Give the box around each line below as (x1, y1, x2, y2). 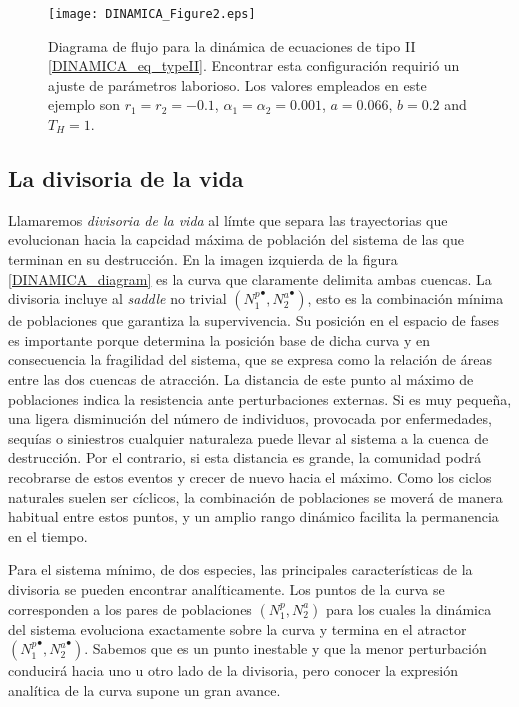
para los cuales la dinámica (326, 598, 492, 619)
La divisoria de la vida (8, 163, 244, 194)
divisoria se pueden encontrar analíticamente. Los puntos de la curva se (8, 578, 445, 599)
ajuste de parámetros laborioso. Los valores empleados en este (48, 74, 427, 95)
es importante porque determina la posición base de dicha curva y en (8, 329, 430, 350)
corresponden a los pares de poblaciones (8, 598, 252, 619)
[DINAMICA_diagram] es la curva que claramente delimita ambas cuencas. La (8, 268, 492, 289)
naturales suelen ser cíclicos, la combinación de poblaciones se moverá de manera (8, 486, 503, 507)
